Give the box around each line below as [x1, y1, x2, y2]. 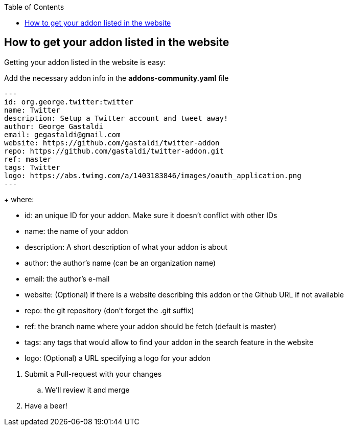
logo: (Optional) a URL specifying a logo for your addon [25, 353, 211, 362]
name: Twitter [4, 105, 60, 114]
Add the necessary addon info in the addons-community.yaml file [4, 73, 229, 82]
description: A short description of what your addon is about [25, 242, 227, 251]
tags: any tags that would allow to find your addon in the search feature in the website [25, 337, 314, 347]
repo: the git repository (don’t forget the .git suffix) [25, 306, 194, 315]
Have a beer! [25, 401, 67, 410]
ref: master [4, 155, 52, 163]
